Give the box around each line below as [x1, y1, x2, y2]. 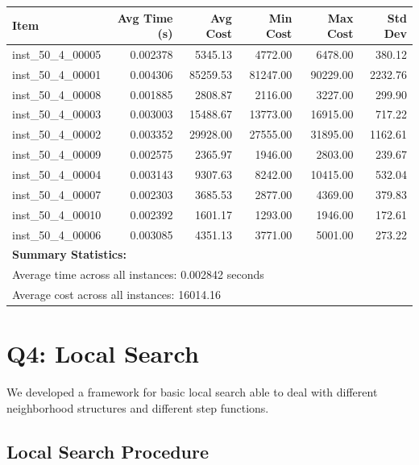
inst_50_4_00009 [12, 146, 102, 163]
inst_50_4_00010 [12, 206, 102, 222]
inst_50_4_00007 [12, 185, 102, 202]
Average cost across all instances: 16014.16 [12, 286, 222, 303]
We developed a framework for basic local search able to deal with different [6, 384, 378, 401]
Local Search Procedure [6, 438, 209, 463]
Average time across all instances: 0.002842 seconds [12, 266, 264, 283]
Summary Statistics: [12, 246, 127, 263]
